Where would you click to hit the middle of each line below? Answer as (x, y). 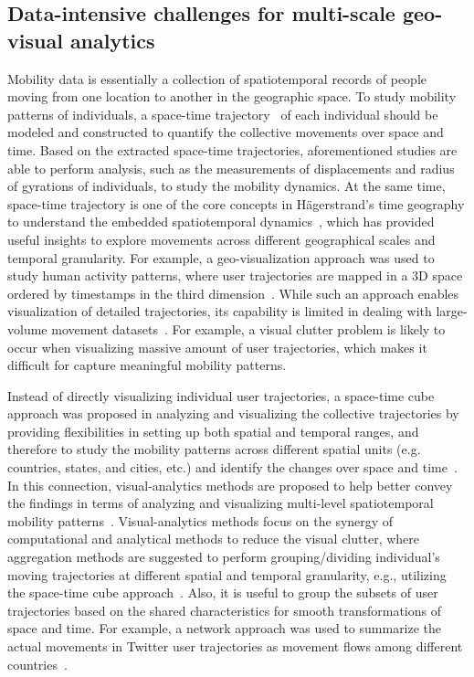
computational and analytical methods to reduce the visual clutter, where (214, 539)
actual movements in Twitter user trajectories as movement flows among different (235, 646)
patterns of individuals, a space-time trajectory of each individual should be (223, 114)
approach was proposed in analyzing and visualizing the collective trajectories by (233, 413)
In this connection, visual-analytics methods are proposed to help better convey (230, 485)
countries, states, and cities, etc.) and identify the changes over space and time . (232, 467)
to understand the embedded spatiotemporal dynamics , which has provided (221, 222)
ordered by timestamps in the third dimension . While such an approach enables (233, 293)
